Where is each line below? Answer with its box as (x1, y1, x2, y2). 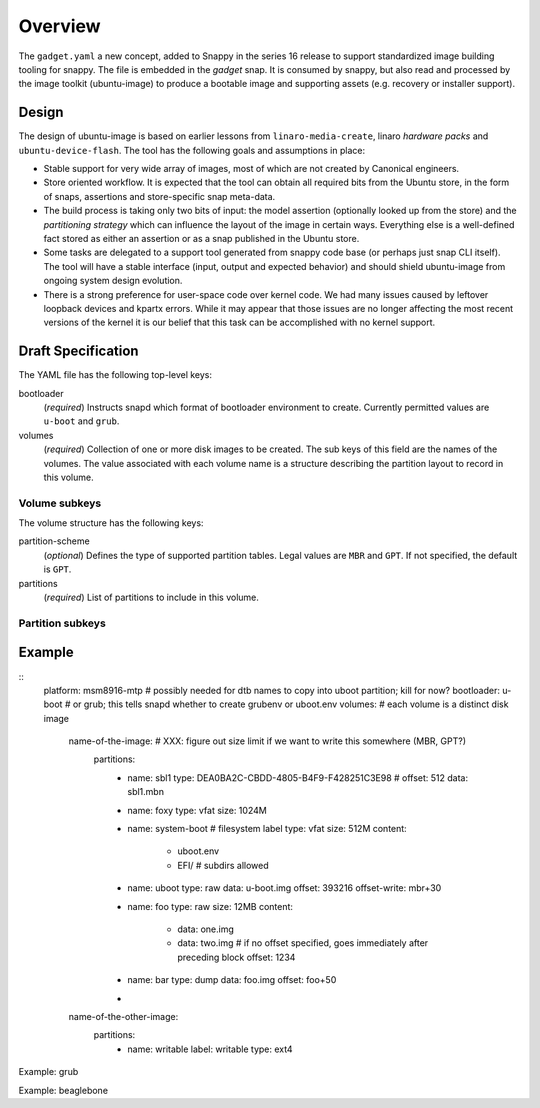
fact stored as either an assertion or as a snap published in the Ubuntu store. (43, 232, 360, 244)
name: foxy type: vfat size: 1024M (127, 804, 267, 816)
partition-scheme (18, 535, 90, 547)
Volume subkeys (18, 496, 102, 510)
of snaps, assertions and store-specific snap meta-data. (43, 190, 276, 202)
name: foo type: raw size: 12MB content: (127, 900, 294, 912)
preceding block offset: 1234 (177, 951, 296, 963)
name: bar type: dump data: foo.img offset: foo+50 (127, 974, 337, 986)
